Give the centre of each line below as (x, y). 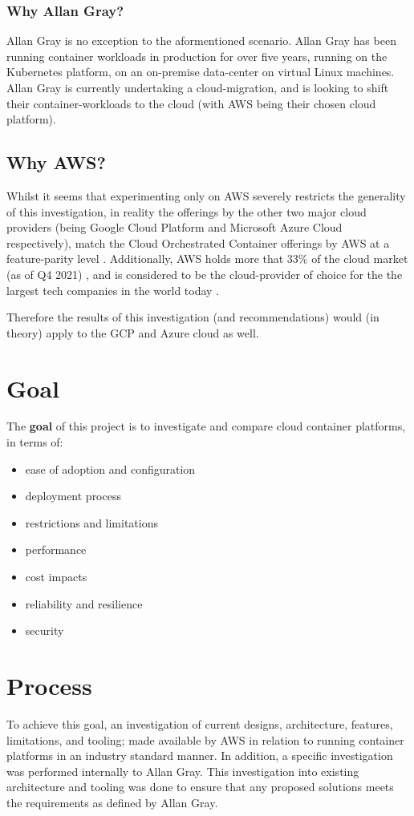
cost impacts (56, 577)
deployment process (73, 496)
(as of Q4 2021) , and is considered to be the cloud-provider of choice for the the (205, 274)
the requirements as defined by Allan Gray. (112, 802)
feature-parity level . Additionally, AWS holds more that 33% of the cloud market (207, 259)
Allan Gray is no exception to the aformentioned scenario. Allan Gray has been (201, 40)
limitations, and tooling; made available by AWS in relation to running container (205, 739)
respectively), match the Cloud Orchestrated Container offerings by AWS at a (198, 242)
